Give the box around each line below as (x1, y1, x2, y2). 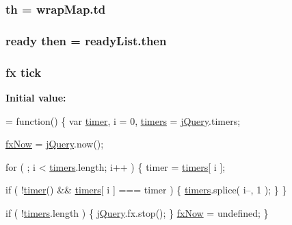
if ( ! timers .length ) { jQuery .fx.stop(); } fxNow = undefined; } (5, 205, 269, 220)
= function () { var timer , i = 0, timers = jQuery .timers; (5, 113, 241, 128)
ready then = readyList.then (5, 32, 167, 49)
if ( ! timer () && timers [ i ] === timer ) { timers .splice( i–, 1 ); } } (5, 182, 287, 197)
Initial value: (5, 90, 66, 104)
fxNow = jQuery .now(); (5, 137, 104, 151)
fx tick (5, 63, 42, 80)
